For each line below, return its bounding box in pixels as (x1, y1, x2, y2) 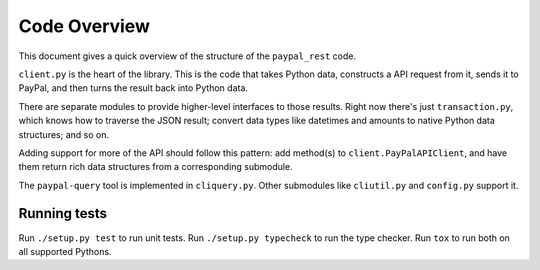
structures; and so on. (18, 128, 110, 140)
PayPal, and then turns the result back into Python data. (18, 82, 249, 94)
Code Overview (18, 15, 150, 37)
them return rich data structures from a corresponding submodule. (18, 161, 294, 173)
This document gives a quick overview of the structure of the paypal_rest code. (18, 50, 357, 62)
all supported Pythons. (18, 245, 112, 257)
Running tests (18, 205, 108, 222)
